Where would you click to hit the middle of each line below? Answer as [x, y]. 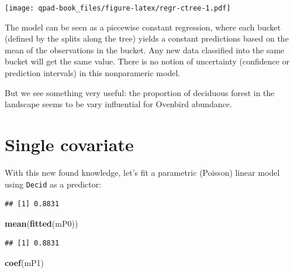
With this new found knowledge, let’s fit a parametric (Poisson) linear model [142, 172]
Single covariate [69, 144]
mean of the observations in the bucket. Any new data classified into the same [145, 50]
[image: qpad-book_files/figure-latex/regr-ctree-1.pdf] [118, 8]
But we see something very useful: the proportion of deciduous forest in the [140, 92]
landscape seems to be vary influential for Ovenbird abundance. [118, 104]
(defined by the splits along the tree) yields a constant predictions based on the [147, 38]
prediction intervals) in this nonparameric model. [93, 73]
